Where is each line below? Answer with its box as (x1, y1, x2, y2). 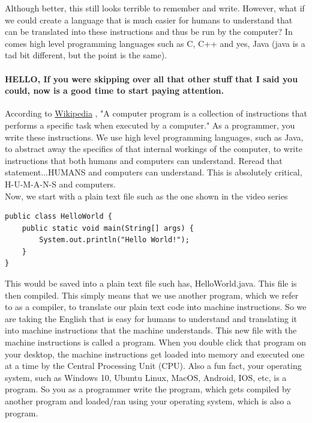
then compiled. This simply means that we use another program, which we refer (5, 288, 299, 301)
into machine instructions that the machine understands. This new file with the (5, 324, 297, 336)
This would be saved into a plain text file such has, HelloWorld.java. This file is (5, 277, 297, 290)
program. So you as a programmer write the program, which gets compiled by (5, 383, 291, 395)
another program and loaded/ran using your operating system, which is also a (5, 395, 292, 407)
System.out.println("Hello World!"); (39, 236, 190, 245)
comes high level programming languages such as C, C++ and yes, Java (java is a (5, 37, 305, 49)
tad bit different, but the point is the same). (5, 49, 167, 61)
